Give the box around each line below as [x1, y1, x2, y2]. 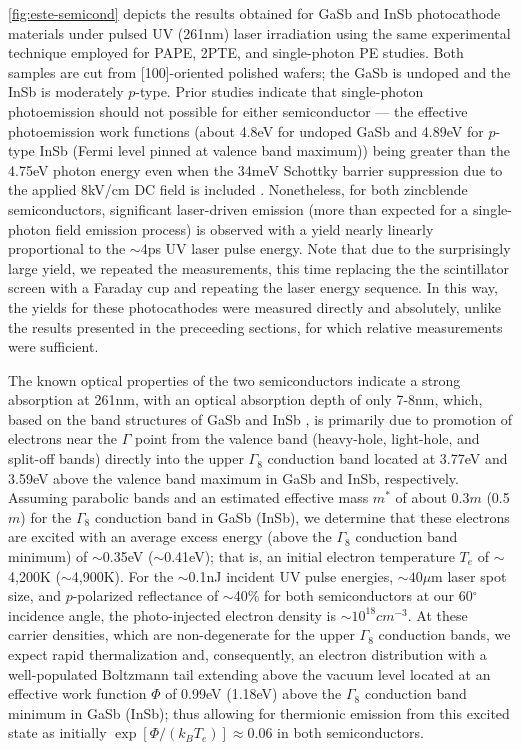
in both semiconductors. [277, 722, 424, 743]
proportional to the [8, 238, 126, 259]
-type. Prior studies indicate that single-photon [135, 81, 424, 102]
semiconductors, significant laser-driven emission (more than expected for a [8, 198, 469, 219]
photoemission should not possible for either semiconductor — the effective [8, 100, 468, 121]
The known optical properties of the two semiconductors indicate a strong [8, 369, 461, 390]
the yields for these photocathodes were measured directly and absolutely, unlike [8, 296, 501, 317]
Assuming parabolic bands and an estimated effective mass [8, 487, 369, 508]
